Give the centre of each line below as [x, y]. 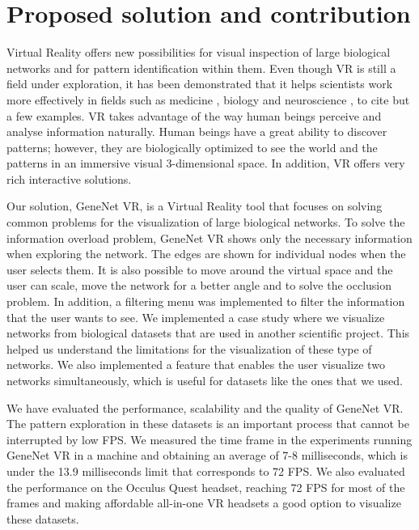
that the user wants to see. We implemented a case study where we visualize [196, 317]
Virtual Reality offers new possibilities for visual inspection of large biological [199, 52]
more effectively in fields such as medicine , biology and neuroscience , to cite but [208, 99]
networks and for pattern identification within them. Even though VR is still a [201, 68]
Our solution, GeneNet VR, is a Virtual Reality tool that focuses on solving [195, 206]
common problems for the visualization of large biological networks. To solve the [206, 222]
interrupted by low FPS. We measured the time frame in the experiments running [209, 439]
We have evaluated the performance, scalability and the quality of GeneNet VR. [205, 407]
